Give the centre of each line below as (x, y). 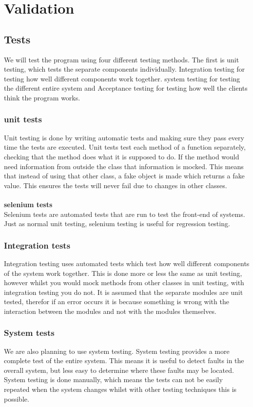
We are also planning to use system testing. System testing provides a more (117, 351)
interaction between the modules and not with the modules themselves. (110, 311)
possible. (17, 398)
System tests (29, 333)
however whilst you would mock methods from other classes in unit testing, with (124, 282)
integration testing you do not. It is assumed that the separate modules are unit (124, 292)
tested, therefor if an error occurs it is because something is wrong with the (117, 301)
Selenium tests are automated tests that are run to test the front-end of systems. (125, 214)
